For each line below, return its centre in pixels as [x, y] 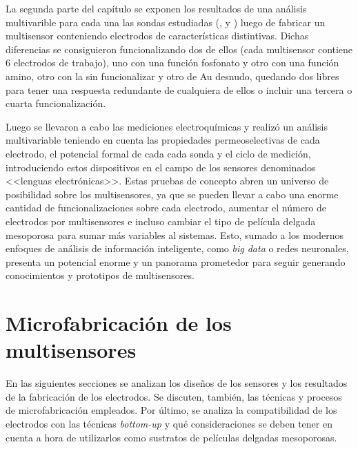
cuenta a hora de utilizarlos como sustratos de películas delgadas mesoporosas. [171, 437]
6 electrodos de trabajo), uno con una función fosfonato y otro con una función [172, 63]
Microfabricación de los [119, 323]
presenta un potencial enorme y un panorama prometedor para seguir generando [176, 261]
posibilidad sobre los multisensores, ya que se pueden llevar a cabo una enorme [172, 194]
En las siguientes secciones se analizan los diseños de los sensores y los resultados [177, 383]
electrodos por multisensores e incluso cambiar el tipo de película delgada [161, 221]
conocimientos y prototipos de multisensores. [100, 275]
